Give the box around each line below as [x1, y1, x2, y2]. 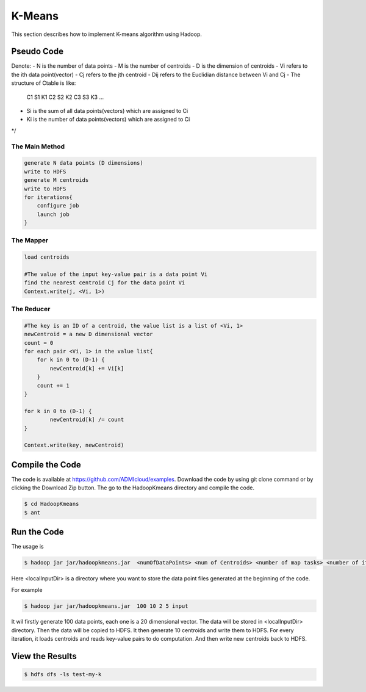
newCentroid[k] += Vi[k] [49, 365, 124, 372]
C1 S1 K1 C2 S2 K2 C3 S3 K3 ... [26, 93, 104, 101]
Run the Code [11, 527, 64, 537]
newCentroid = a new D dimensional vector [24, 331, 153, 338]
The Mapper [11, 236, 49, 245]
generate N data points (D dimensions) [24, 159, 143, 167]
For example [11, 586, 43, 593]
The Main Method [11, 142, 65, 151]
